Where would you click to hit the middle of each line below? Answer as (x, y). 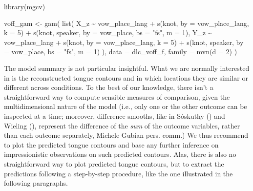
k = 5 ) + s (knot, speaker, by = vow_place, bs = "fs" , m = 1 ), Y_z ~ (108, 32)
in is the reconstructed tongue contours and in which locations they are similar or (126, 77)
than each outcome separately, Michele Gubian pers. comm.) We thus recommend (126, 135)
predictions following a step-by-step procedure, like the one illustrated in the (118, 173)
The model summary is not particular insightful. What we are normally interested (127, 68)
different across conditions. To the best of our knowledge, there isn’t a (109, 87)
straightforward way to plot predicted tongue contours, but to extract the (114, 163)
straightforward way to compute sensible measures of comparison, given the (117, 96)
